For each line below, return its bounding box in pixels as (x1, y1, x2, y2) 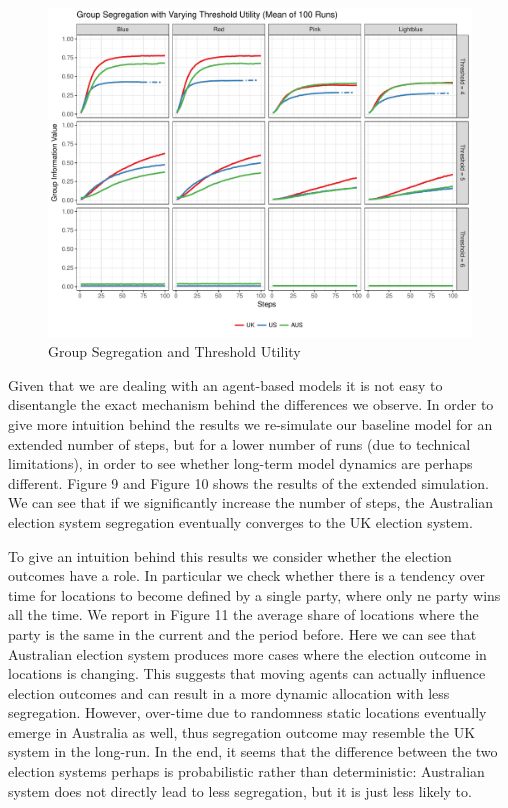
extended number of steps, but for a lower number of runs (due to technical (8, 433, 471, 454)
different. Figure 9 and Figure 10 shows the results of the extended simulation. (8, 472, 489, 493)
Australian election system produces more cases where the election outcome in (8, 643, 487, 664)
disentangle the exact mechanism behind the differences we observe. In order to (8, 394, 494, 415)
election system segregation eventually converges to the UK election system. (8, 511, 473, 532)
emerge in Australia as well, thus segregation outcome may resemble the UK (8, 721, 476, 742)
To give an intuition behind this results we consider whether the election (8, 545, 452, 566)
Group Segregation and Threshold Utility (48, 341, 301, 362)
